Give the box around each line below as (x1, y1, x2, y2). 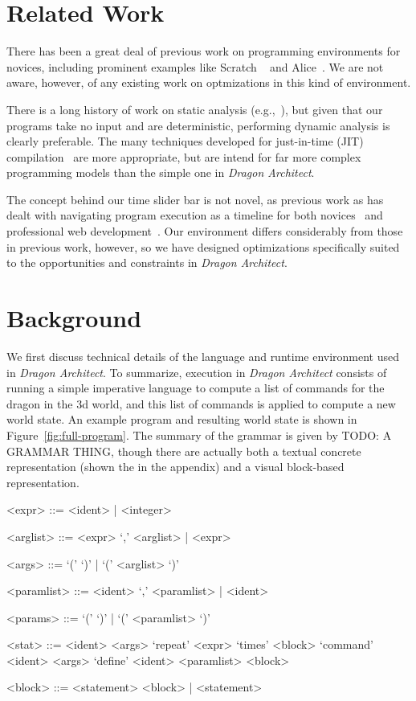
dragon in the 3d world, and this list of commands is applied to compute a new (6, 395, 396, 412)
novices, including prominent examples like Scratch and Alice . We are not (6, 58, 384, 75)
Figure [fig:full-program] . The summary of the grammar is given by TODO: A (6, 426, 392, 443)
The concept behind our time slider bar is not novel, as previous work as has (6, 191, 384, 207)
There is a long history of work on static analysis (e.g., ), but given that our (6, 100, 383, 117)
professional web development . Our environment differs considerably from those (6, 223, 403, 240)
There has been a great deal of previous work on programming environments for (6, 43, 401, 59)
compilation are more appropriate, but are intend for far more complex (6, 148, 361, 165)
